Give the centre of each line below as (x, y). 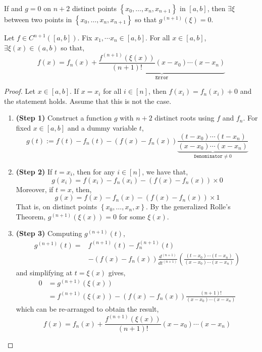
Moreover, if (35, 189)
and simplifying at (44, 272)
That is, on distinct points (57, 207)
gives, (117, 272)
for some (132, 216)
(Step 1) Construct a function (64, 118)
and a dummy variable (102, 127)
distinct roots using (185, 118)
